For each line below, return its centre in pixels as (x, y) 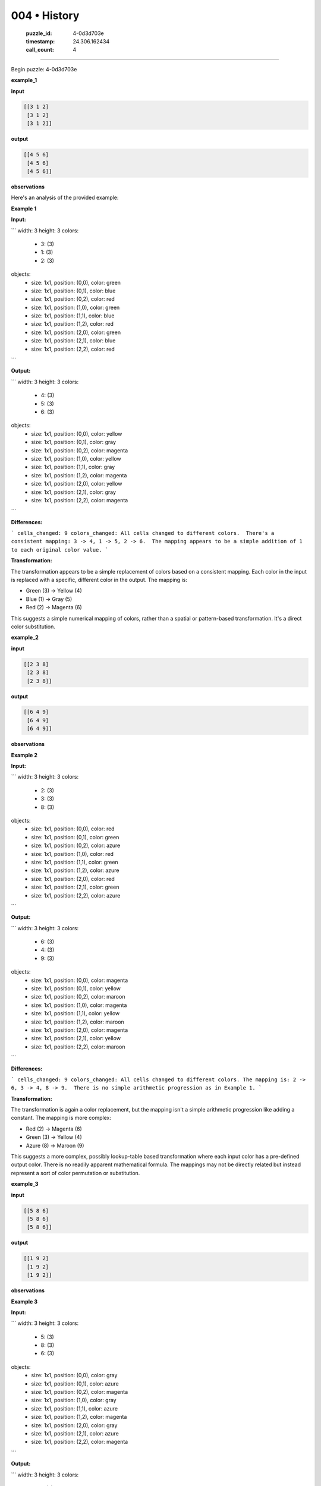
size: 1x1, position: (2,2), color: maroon (78, 1047)
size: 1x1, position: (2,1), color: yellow (76, 1038)
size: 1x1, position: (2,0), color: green (76, 332)
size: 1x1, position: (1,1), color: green (75, 862)
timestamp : (40, 41)
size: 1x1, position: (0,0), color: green (76, 282)
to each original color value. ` (60, 550)
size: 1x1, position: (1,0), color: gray (74, 1400)
